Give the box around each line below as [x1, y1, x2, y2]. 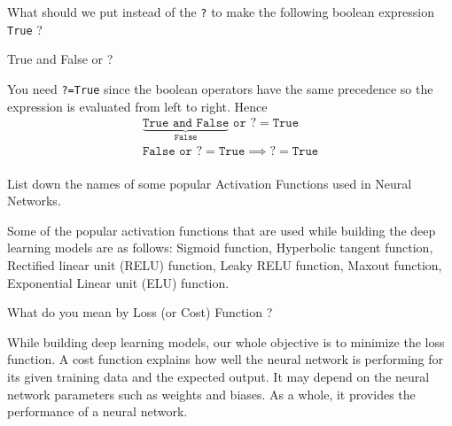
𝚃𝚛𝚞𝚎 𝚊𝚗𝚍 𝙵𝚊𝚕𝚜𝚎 [142, 117, 230, 130]
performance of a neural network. [7, 402, 188, 421]
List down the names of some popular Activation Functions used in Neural [7, 174, 412, 192]
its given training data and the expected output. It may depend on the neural [7, 368, 430, 386]
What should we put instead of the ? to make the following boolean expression [7, 3, 434, 20]
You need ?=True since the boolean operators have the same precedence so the [7, 79, 433, 97]
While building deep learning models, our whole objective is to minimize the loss [7, 332, 445, 351]
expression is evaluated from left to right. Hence [7, 97, 268, 115]
